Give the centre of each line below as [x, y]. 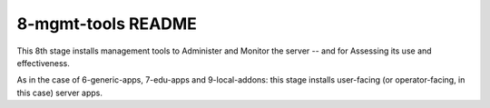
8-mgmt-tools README [107, 24]
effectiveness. [43, 63]
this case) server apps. [60, 93]
